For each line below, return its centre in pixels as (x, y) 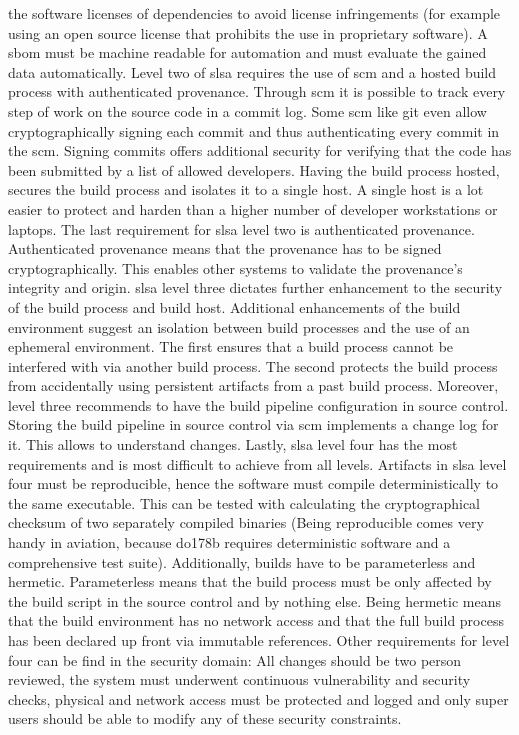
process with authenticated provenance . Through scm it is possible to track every (257, 91)
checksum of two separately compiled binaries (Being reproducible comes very (246, 522)
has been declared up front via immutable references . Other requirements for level (259, 640)
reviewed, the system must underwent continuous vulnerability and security (239, 679)
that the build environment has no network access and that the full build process (256, 620)
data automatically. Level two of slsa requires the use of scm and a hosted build (252, 71)
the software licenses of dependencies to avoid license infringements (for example (254, 13)
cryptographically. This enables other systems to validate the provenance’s (235, 267)
